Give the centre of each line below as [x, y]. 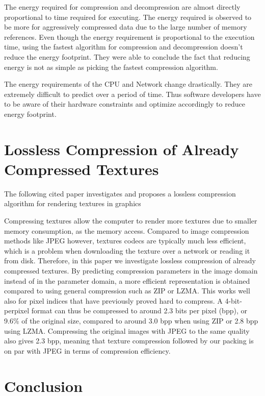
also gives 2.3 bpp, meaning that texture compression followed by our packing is [129, 341]
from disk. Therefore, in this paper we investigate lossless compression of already [130, 261]
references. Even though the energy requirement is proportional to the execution [129, 36]
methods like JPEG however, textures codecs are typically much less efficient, [125, 241]
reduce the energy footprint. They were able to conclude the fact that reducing [127, 56]
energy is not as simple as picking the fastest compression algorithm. [111, 67]
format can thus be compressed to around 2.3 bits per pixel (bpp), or [139, 311]
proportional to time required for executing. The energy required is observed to [128, 17]
